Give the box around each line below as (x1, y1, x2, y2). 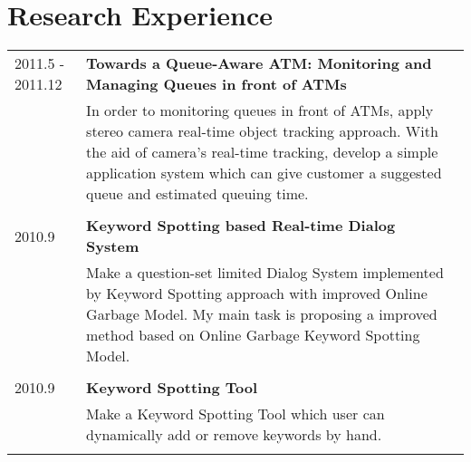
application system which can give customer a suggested (86, 162, 442, 184)
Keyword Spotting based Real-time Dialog (86, 215, 396, 236)
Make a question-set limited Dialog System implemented (86, 262, 444, 284)
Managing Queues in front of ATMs (86, 73, 347, 95)
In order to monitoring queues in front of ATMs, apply (86, 100, 434, 121)
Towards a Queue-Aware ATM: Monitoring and (86, 53, 432, 74)
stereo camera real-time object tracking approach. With (86, 120, 438, 142)
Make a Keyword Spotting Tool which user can (86, 403, 385, 425)
